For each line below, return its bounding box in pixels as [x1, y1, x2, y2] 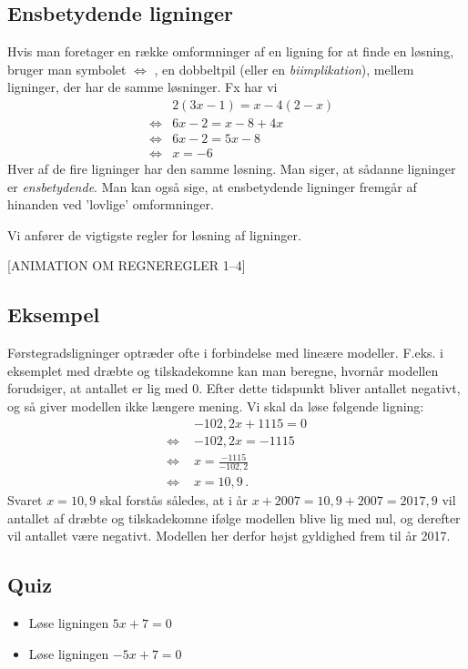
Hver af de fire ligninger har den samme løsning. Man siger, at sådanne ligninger [7, 159, 456, 178]
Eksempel [7, 300, 100, 329]
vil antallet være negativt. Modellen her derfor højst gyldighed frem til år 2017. [7, 526, 451, 545]
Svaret [7, 491, 43, 510]
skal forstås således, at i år [99, 491, 249, 510]
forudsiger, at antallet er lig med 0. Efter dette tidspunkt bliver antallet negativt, [7, 379, 461, 398]
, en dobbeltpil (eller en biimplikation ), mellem [154, 59, 414, 78]
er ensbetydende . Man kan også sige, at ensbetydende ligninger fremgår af [7, 177, 417, 196]
